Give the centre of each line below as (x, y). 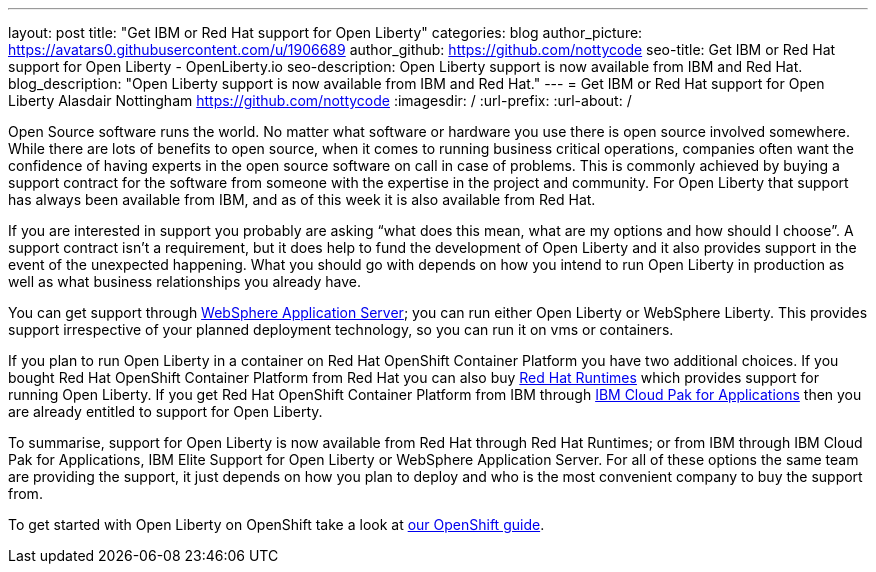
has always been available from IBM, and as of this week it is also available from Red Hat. (302, 199)
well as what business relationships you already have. (185, 281)
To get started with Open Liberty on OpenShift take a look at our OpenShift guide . (276, 524)
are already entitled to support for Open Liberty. (165, 411)
